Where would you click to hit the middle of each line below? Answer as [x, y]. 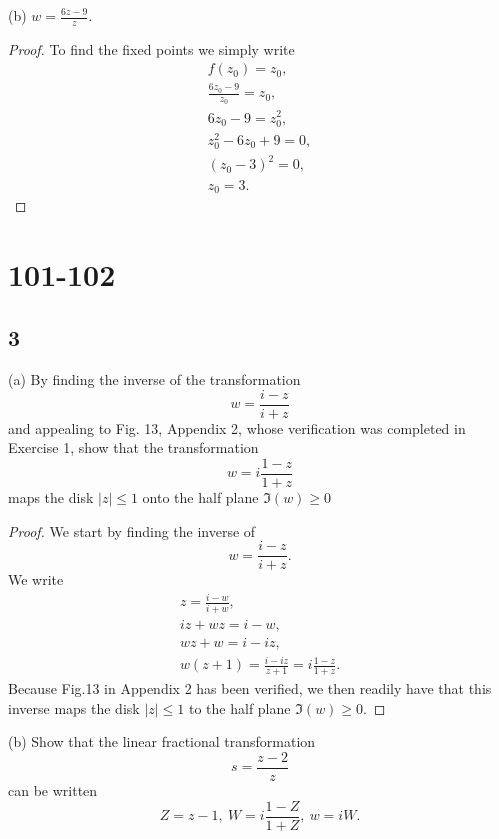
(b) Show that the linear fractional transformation [162, 741]
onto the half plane [200, 497]
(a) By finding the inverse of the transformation [154, 379]
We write [36, 579]
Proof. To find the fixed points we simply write [151, 48]
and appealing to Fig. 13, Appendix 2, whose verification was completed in [237, 427]
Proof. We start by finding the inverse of [132, 530]
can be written [53, 790]
